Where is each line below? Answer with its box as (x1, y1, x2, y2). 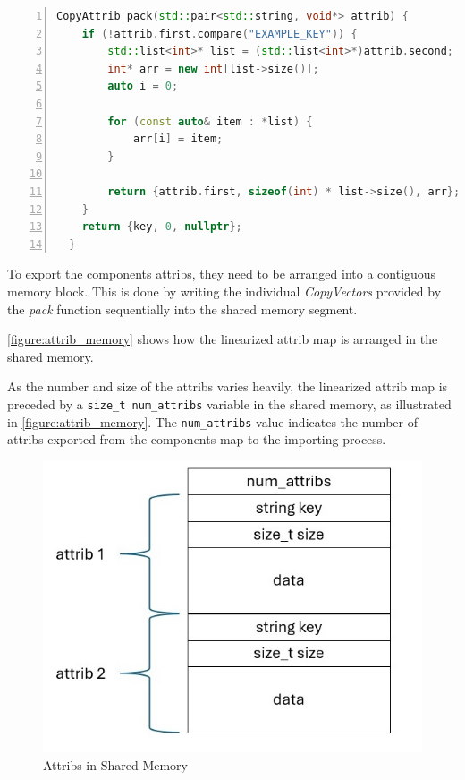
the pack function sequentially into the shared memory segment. (7, 299, 358, 318)
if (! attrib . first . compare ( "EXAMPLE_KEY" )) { (81, 27, 358, 40)
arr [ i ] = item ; (132, 133, 224, 146)
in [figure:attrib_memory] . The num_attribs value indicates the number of (7, 412, 418, 431)
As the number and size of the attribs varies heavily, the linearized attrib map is (7, 377, 448, 396)
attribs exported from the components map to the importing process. (7, 430, 386, 449)
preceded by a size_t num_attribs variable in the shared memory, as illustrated (7, 394, 452, 413)
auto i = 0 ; (107, 80, 179, 93)
